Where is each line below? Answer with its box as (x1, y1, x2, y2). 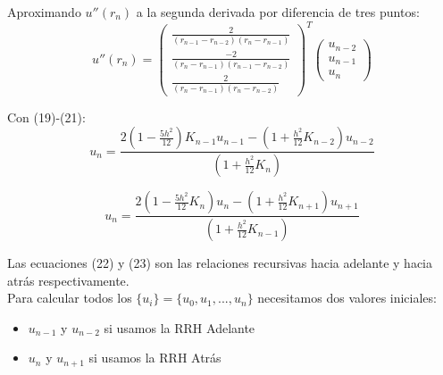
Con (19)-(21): (7, 107, 86, 126)
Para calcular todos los (7, 288, 132, 307)
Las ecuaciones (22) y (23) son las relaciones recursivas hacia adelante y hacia (7, 254, 432, 272)
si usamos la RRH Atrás (88, 348, 221, 367)
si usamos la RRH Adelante (104, 318, 255, 337)
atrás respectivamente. (7, 271, 130, 289)
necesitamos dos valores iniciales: (257, 288, 437, 307)
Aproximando (7, 3, 81, 21)
